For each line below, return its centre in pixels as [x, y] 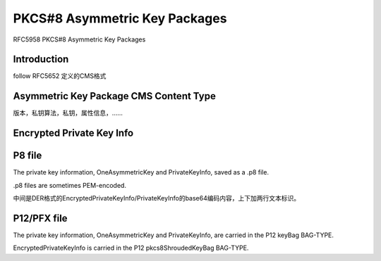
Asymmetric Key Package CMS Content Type [115, 96]
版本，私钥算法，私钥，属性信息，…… [68, 113]
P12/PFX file [40, 218]
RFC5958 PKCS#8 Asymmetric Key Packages [79, 39]
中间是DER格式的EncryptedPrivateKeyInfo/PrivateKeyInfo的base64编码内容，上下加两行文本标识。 [156, 198]
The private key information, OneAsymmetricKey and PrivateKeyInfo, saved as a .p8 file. [141, 172]
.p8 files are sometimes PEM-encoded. [70, 185]
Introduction [41, 59]
